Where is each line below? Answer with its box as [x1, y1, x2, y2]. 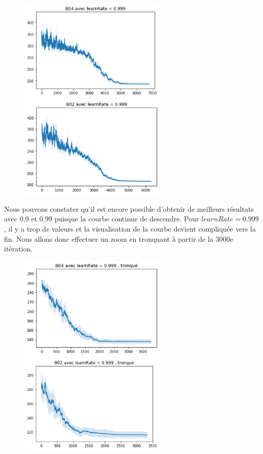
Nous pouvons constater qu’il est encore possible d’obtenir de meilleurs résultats [4, 203, 254, 214]
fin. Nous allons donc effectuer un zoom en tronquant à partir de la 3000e [4, 233, 233, 244]
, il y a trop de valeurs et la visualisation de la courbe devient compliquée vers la [4, 223, 256, 234]
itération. [4, 243, 33, 254]
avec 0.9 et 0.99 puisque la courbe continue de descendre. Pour [4, 213, 199, 224]
